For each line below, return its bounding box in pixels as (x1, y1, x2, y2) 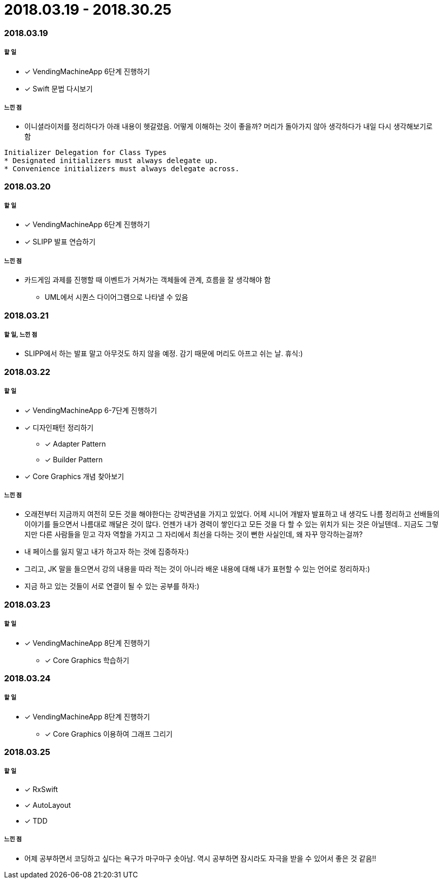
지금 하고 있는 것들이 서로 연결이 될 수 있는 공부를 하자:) (24, 582, 199, 591)
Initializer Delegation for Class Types (4, 148, 167, 157)
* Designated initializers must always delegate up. (4, 156, 218, 165)
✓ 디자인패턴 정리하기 (24, 423, 94, 432)
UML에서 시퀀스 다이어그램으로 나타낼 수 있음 (45, 293, 188, 302)
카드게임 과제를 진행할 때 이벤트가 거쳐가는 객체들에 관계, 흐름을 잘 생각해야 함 (24, 275, 271, 285)
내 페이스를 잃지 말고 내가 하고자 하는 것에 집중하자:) (24, 547, 189, 556)
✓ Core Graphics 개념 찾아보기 (24, 471, 124, 481)
